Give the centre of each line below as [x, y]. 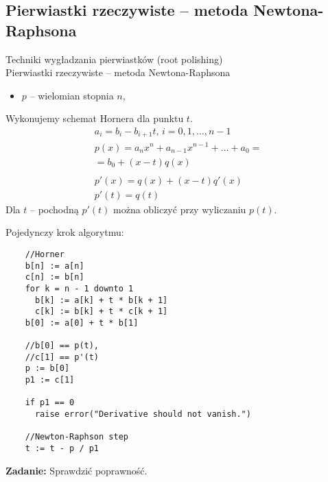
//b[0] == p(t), [62, 346]
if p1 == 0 [50, 403]
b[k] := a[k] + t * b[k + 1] [101, 300]
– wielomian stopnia [72, 95]
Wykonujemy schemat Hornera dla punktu [95, 118]
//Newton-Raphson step [77, 437]
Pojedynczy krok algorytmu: [65, 232]
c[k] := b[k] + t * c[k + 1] [101, 312]
